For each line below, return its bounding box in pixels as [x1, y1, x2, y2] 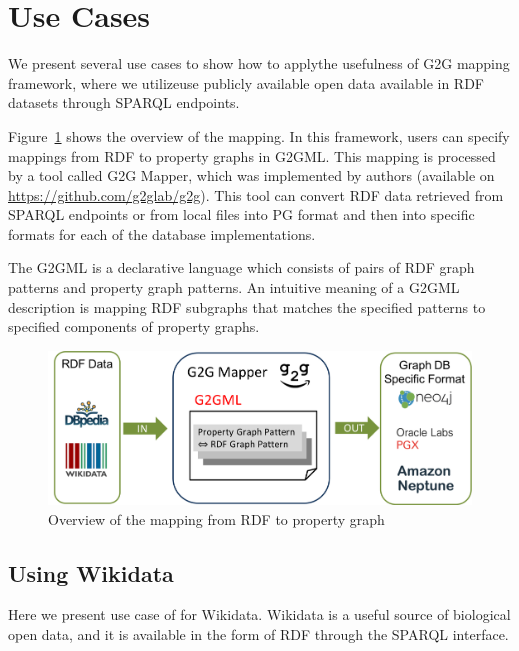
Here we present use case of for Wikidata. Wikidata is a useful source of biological [8, 604, 511, 625]
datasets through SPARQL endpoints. [8, 92, 240, 113]
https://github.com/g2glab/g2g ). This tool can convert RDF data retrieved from [8, 184, 504, 205]
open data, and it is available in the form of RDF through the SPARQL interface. [8, 624, 509, 644]
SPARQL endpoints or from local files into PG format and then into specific [8, 204, 475, 225]
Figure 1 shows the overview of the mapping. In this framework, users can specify [8, 125, 510, 146]
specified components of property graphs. [8, 316, 260, 337]
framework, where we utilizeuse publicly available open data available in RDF [8, 72, 484, 93]
